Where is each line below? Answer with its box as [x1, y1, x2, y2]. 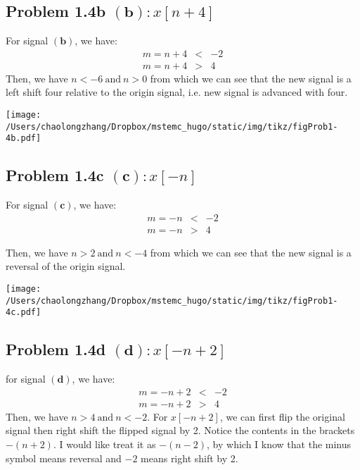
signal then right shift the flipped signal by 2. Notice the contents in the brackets [6, 423, 355, 438]
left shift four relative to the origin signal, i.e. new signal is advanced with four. [6, 85, 348, 99]
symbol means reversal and [6, 450, 122, 465]
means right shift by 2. [141, 450, 238, 465]
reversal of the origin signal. [6, 259, 126, 273]
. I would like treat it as [53, 437, 156, 452]
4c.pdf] [6, 307, 41, 318]
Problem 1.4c [6, 164, 104, 186]
